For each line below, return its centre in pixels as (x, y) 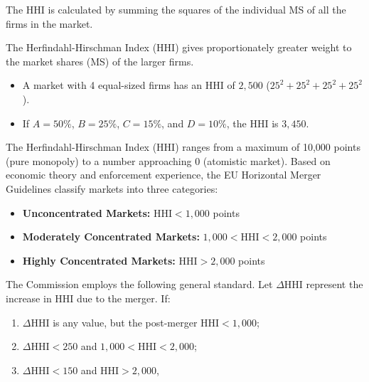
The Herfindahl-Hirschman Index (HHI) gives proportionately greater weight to (179, 47)
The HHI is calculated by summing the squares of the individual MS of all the (176, 9)
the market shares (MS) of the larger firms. (100, 61)
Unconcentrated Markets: (86, 212)
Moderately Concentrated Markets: (111, 237)
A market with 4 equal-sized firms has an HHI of (129, 85)
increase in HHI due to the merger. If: (88, 298)
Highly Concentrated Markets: (99, 260)
